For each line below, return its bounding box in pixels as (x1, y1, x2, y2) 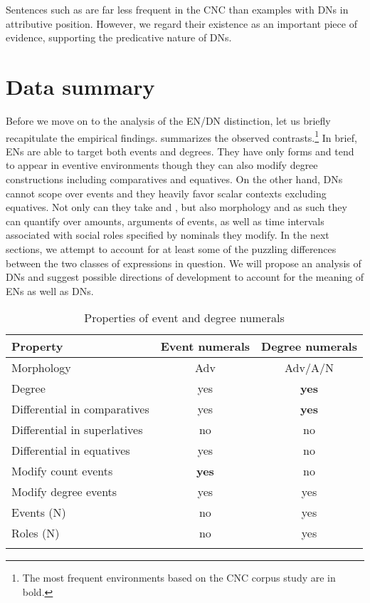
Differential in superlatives (11, 421, 143, 438)
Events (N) (11, 504, 66, 521)
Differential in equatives (11, 442, 130, 459)
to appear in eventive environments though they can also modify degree (6, 158, 318, 172)
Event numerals (160, 338, 250, 355)
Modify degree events (11, 483, 117, 500)
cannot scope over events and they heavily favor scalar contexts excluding (6, 185, 327, 200)
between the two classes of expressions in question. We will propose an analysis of (6, 255, 361, 270)
